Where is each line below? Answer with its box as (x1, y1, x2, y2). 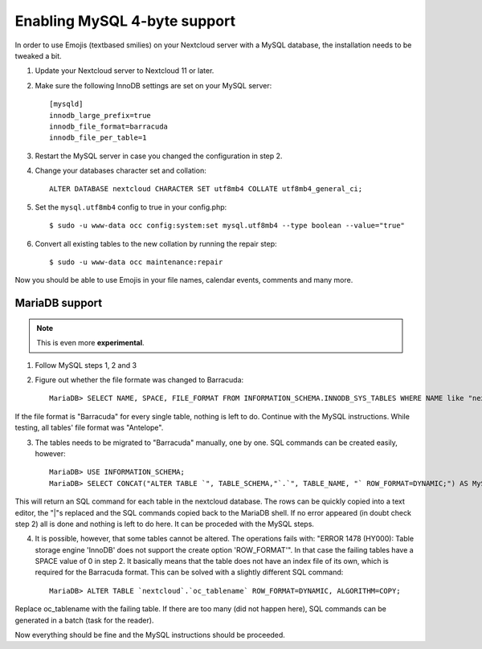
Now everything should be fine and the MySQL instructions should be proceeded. (14, 631, 285, 640)
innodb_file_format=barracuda (49, 121, 169, 131)
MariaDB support (14, 296, 103, 310)
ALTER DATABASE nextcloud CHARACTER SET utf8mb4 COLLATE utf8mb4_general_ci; (49, 185, 363, 194)
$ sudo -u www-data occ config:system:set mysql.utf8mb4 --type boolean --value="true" (49, 221, 406, 231)
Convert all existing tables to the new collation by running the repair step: (35, 239, 277, 248)
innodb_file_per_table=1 (49, 133, 147, 142)
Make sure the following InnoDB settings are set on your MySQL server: (35, 80, 272, 90)
